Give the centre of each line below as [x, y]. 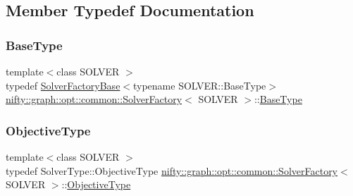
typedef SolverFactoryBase [63, 85]
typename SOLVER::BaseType [200, 85]
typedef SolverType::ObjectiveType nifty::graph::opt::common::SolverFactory [172, 170]
